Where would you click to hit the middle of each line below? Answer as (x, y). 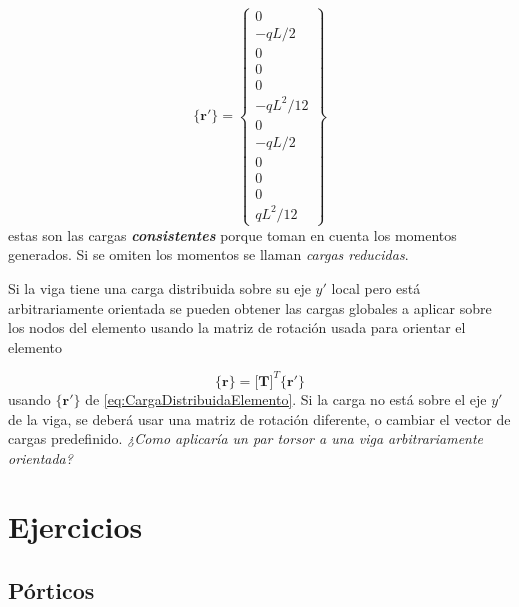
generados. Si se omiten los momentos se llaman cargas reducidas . (208, 254)
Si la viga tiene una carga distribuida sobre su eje (159, 288)
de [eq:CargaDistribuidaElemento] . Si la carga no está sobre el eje (286, 398)
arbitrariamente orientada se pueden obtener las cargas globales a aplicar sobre (250, 307)
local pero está (376, 288)
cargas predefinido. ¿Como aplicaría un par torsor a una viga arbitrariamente (246, 438)
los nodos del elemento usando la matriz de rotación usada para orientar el (237, 327)
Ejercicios (75, 526)
